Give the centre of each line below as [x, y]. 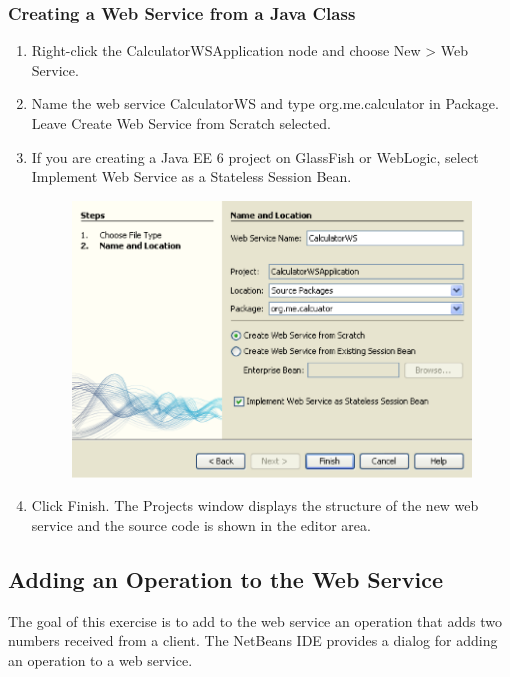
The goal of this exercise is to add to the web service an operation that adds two [255, 620]
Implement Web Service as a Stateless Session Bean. [191, 176]
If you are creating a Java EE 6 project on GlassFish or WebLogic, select [255, 156]
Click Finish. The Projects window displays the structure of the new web [255, 505]
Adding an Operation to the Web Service [226, 578]
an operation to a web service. [100, 659]
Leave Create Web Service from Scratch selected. [181, 123]
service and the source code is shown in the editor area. [201, 524]
